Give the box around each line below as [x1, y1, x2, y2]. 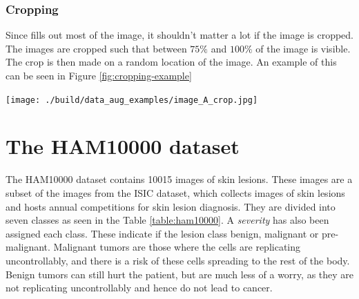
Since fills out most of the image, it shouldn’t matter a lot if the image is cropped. [6, 28, 353, 42]
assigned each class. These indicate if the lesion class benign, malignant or [6, 226, 319, 240]
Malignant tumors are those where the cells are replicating [53, 240, 301, 254]
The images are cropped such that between [6, 41, 187, 55]
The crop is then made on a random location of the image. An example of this [6, 55, 337, 69]
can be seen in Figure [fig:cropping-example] [6, 68, 192, 82]
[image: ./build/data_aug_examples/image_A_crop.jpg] [6, 95, 258, 105]
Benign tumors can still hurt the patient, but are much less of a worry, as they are [6, 267, 354, 281]
